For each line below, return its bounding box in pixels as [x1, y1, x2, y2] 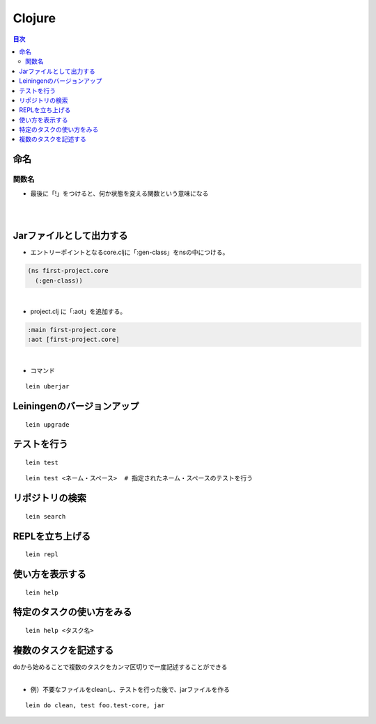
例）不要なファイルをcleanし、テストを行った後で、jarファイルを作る [30, 685, 230, 693]
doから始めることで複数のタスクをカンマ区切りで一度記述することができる [13, 662, 228, 671]
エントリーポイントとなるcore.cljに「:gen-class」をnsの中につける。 [30, 248, 229, 257]
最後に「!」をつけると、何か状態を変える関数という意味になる [30, 189, 209, 198]
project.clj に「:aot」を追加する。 [30, 307, 127, 316]
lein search [25, 512, 66, 520]
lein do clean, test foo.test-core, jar [25, 702, 165, 709]
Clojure [13, 10, 56, 26]
